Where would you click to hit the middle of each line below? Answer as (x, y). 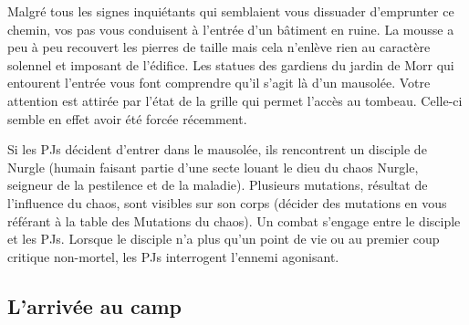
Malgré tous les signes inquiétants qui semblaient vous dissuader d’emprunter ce (231, 11)
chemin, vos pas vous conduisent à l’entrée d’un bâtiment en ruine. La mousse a (231, 29)
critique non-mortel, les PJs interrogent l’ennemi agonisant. (173, 256)
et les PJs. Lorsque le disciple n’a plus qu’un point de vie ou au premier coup (224, 239)
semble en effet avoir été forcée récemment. (127, 118)
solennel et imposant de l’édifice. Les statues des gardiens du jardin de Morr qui (231, 64)
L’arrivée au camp (95, 305)
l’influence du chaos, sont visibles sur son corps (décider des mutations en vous (227, 202)
